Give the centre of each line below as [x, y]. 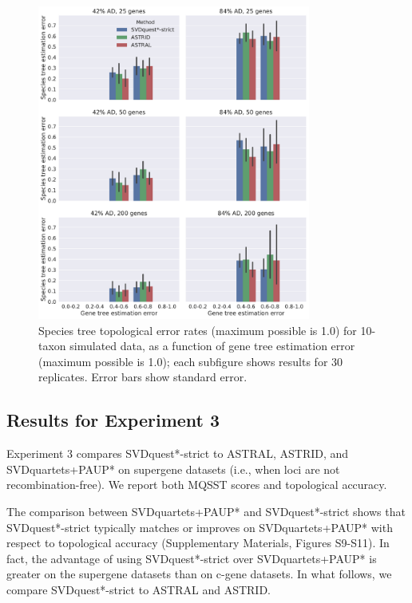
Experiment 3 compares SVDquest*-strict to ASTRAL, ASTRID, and [178, 453]
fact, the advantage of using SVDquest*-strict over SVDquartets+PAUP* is [192, 558]
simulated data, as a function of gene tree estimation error [212, 346]
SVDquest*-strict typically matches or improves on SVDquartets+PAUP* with [200, 527]
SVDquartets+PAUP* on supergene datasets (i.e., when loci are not [173, 469]
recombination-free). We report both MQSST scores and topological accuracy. [197, 485]
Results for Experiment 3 [113, 420]
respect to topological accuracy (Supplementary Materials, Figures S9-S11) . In [198, 543]
